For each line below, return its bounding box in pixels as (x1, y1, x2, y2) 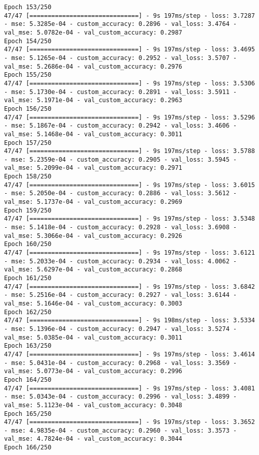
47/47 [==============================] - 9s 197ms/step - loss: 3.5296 (4, 113, 255, 121)
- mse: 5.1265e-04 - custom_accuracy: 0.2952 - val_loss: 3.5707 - (4, 54, 237, 62)
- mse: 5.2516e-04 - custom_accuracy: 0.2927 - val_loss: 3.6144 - (4, 291, 237, 299)
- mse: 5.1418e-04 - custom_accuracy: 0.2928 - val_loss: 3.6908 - (4, 224, 237, 231)
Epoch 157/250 (4, 139, 52, 146)
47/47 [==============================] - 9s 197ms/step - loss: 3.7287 (4, 12, 255, 19)
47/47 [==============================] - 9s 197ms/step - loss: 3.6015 (4, 181, 255, 189)
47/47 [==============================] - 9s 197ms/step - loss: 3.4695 (4, 46, 255, 53)
